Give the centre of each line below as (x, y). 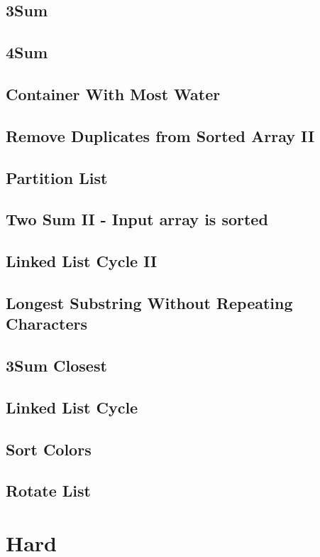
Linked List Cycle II (82, 261)
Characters (46, 324)
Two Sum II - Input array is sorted (137, 219)
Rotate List (48, 491)
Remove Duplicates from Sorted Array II (160, 135)
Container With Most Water (113, 93)
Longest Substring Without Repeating (149, 302)
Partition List (57, 177)
